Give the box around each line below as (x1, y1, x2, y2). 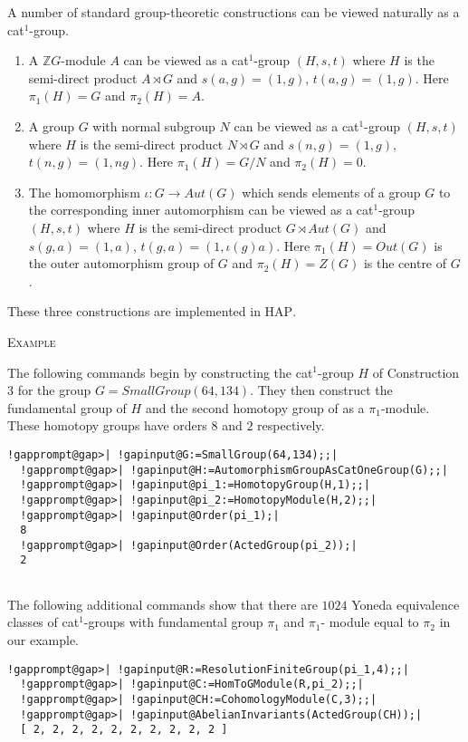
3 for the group (7, 381, 91, 400)
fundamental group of (7, 398, 127, 417)
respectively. (257, 416, 325, 435)
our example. (7, 630, 79, 649)
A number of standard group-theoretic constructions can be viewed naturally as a (7, 3, 460, 21)
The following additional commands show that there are (7, 594, 318, 613)
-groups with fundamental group (83, 612, 263, 631)
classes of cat (7, 612, 80, 631)
